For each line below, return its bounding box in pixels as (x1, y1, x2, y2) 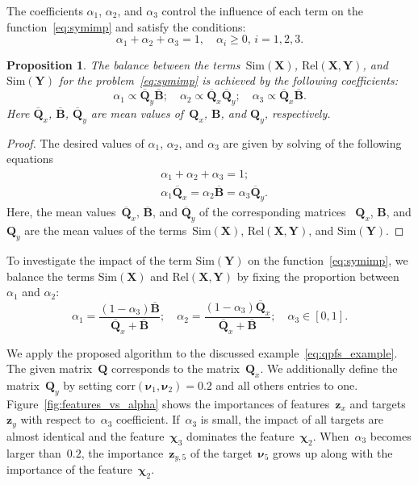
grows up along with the (273, 444, 393, 461)
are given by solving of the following (223, 134, 402, 151)
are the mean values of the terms (24, 222, 187, 239)
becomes (370, 427, 412, 444)
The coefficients (6, 2, 83, 19)
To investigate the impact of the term (6, 251, 192, 268)
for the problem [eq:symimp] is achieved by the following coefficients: (58, 72, 398, 89)
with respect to (20, 411, 95, 428)
